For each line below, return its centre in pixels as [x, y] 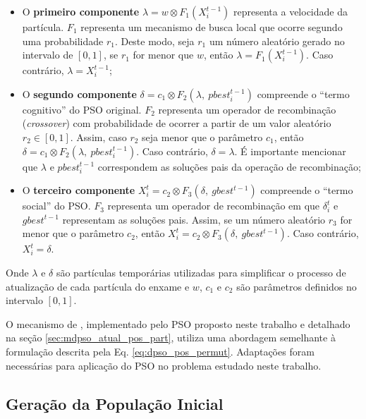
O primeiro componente [81, 11]
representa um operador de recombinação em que [214, 206]
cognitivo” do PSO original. [82, 109]
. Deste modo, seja [154, 41]
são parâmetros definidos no [297, 286]
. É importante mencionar [290, 151]
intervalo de [48, 55]
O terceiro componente [79, 190]
